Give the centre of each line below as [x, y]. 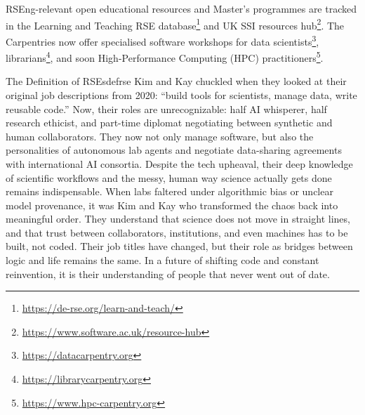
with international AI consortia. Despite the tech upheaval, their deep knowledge [179, 163]
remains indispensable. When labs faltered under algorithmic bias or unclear [170, 191]
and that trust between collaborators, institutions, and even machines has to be [177, 232]
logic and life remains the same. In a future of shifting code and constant [162, 260]
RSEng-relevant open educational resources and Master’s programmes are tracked [181, 8]
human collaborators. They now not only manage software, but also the [160, 136]
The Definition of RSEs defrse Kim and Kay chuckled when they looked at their [176, 81]
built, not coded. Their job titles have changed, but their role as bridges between [179, 246]
